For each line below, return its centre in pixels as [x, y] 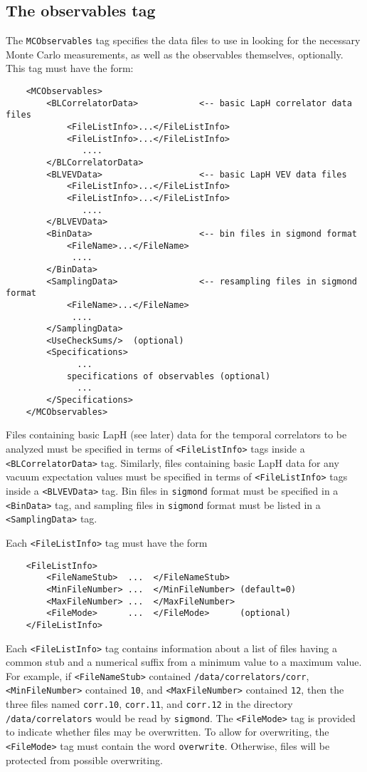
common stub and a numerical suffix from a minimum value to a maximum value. [184, 662]
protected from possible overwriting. [84, 760]
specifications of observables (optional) [169, 376]
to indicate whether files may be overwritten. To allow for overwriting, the [167, 732]
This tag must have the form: [70, 68]
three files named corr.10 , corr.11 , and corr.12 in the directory [149, 704]
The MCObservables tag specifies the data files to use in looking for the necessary [183, 40]
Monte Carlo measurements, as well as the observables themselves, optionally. [175, 54]
